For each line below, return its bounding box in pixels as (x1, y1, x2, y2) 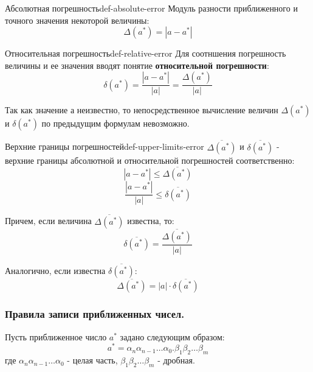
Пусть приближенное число (5, 330, 107, 343)
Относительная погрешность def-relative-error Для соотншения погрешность (5, 47, 286, 60)
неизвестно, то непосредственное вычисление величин (77, 104, 278, 116)
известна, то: (127, 214, 174, 227)
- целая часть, (67, 354, 118, 367)
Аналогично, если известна (5, 264, 106, 277)
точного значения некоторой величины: (5, 13, 150, 26)
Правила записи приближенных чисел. (5, 306, 185, 321)
